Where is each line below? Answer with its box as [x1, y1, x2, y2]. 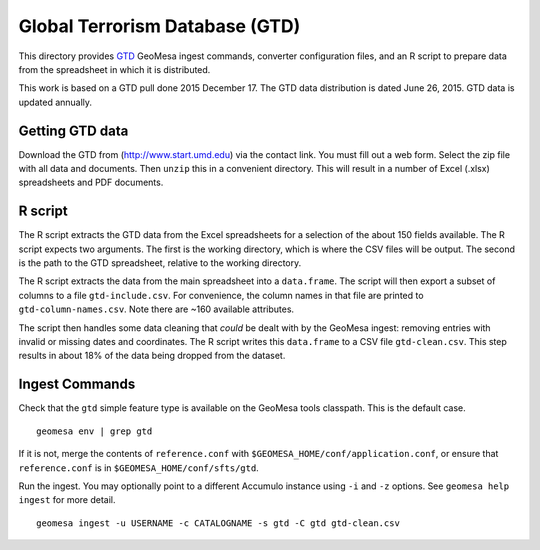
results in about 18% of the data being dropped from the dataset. [18, 350, 286, 362]
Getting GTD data [18, 122, 129, 139]
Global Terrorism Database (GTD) [18, 15, 301, 37]
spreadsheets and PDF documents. [18, 176, 164, 189]
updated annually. [18, 96, 93, 108]
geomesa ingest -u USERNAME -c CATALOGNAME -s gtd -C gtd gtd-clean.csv [36, 517, 400, 529]
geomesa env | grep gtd [36, 425, 153, 437]
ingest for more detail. [18, 494, 116, 506]
